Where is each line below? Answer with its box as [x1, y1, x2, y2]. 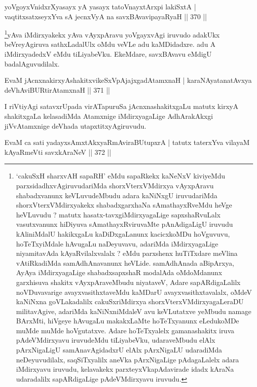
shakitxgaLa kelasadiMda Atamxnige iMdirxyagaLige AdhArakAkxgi [4, 111, 213, 121]
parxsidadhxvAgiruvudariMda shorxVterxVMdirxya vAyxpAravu [16, 180, 214, 190]
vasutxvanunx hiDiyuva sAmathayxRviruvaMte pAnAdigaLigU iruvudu [16, 219, 233, 229]
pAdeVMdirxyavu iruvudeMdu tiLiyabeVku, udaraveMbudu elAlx [16, 335, 216, 345]
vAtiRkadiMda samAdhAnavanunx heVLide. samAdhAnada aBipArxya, [16, 257, 234, 268]
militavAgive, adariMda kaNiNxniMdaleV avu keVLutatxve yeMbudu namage [16, 306, 252, 316]
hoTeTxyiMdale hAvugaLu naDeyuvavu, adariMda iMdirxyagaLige [16, 238, 219, 248]
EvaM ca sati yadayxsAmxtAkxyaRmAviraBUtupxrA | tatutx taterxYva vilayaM [4, 137, 250, 147]
